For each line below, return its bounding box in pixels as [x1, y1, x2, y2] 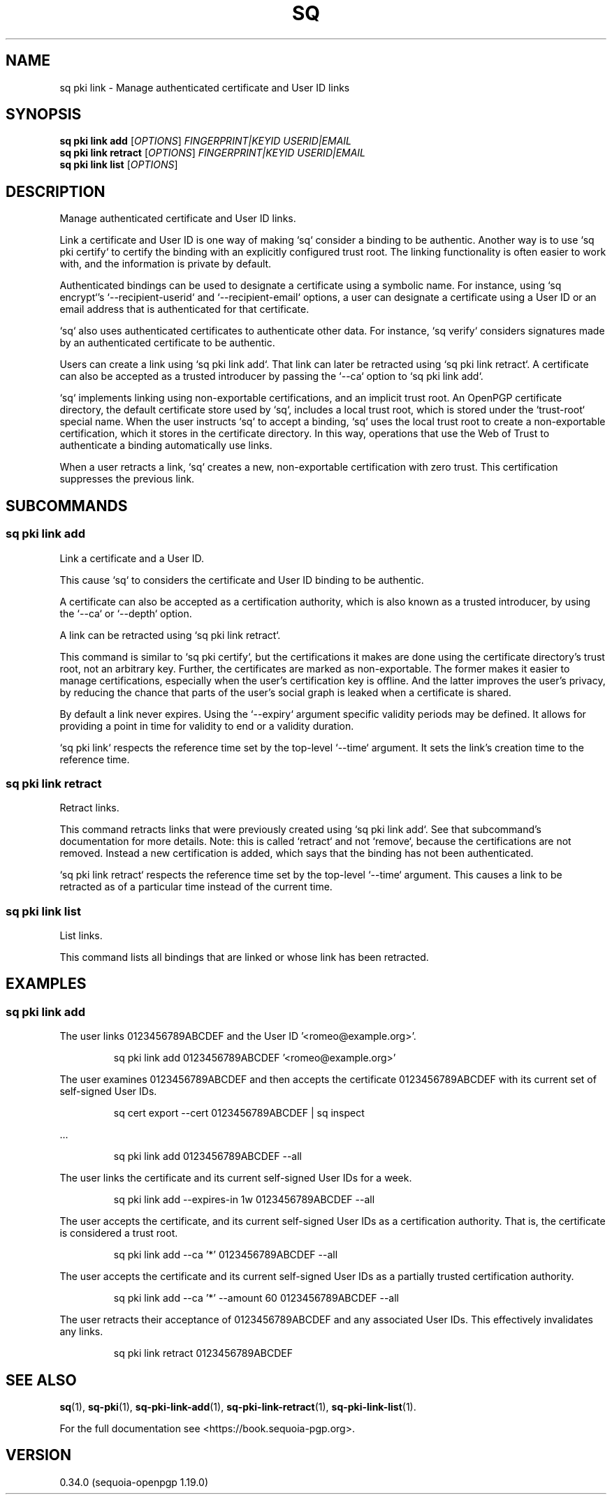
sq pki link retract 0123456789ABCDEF [113, 1347, 293, 1360]
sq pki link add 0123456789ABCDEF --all [113, 1150, 302, 1163]
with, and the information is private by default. [59, 258, 272, 270]
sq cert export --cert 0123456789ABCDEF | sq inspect [113, 1107, 365, 1119]
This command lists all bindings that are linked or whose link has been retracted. [59, 951, 429, 963]
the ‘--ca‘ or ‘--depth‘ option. [59, 607, 192, 619]
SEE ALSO [6, 1371, 77, 1389]
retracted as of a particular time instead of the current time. [59, 881, 333, 893]
